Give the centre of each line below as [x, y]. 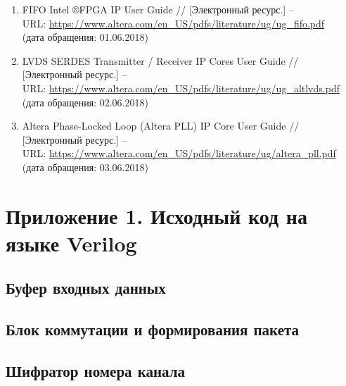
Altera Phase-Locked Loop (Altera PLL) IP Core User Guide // [161, 126]
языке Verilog [71, 243]
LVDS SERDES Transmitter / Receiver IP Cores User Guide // [160, 60]
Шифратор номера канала [95, 371]
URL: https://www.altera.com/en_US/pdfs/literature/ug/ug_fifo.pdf [173, 23]
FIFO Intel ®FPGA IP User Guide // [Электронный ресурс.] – [158, 9]
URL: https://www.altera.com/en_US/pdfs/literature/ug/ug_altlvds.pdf [181, 88]
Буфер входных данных [86, 288]
